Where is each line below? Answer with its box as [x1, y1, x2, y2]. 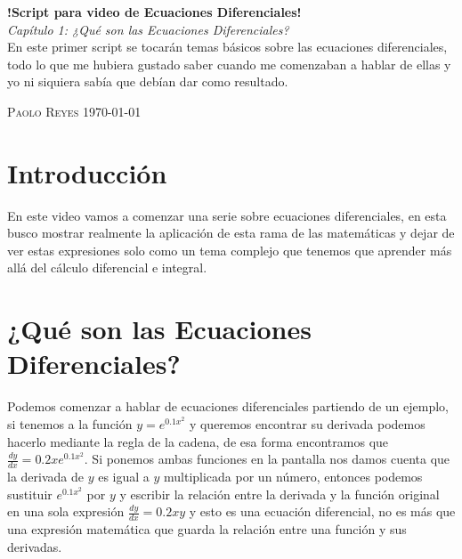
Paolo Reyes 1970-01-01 [7, 101, 142, 120]
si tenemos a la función [7, 414, 133, 433]
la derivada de [7, 466, 84, 485]
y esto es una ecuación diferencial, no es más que [189, 502, 456, 521]
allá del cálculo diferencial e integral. [7, 258, 207, 277]
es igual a [98, 466, 150, 485]
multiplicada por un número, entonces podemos [164, 466, 423, 485]
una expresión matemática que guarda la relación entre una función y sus [7, 520, 407, 538]
